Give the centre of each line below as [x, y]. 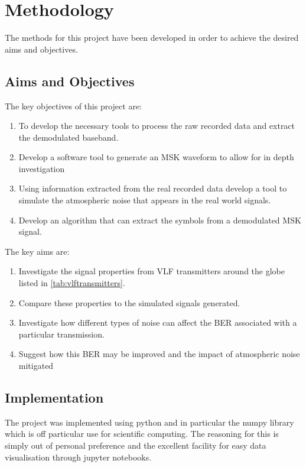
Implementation [54, 397]
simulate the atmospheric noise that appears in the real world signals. [145, 200]
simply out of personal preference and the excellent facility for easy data [136, 445]
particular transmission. [61, 334]
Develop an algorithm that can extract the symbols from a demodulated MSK [160, 220]
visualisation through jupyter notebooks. [78, 457]
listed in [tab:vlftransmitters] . [72, 283]
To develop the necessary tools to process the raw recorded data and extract [157, 126]
